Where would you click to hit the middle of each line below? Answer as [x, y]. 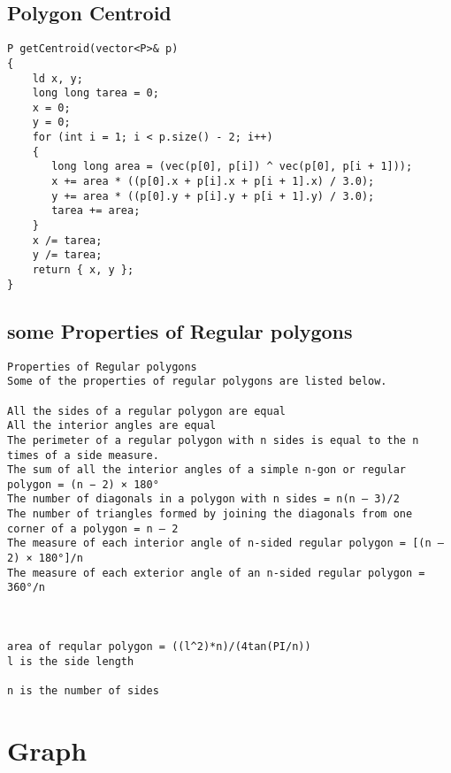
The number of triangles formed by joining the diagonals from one [210, 514]
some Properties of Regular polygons [180, 330]
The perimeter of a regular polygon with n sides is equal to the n [213, 440]
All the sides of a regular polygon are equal [146, 411]
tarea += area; [96, 211]
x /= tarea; [67, 240]
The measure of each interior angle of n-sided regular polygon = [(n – [225, 543]
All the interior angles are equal [112, 426]
